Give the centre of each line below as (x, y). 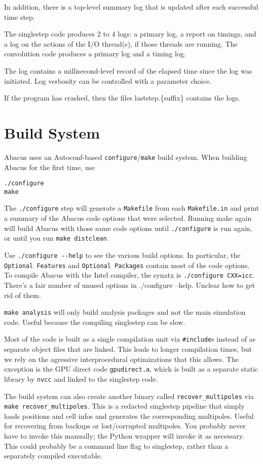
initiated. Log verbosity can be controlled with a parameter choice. (108, 80)
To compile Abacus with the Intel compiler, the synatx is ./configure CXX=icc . (129, 275)
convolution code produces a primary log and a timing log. (95, 54)
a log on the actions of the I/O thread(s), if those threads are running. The (121, 43)
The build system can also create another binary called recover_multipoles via (129, 396)
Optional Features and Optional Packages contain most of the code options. (127, 265)
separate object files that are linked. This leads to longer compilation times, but (128, 349)
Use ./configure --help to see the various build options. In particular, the (122, 255)
